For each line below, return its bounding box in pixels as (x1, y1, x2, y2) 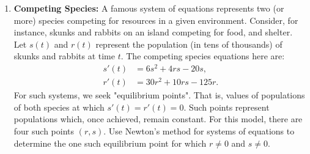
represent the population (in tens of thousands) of (95, 37, 282, 50)
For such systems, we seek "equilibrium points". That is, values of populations (13, 89, 305, 101)
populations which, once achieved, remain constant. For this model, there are (13, 112, 303, 125)
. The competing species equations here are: (120, 50, 285, 62)
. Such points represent (183, 100, 270, 113)
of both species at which (13, 100, 105, 113)
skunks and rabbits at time (13, 50, 115, 62)
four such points (13, 124, 75, 137)
